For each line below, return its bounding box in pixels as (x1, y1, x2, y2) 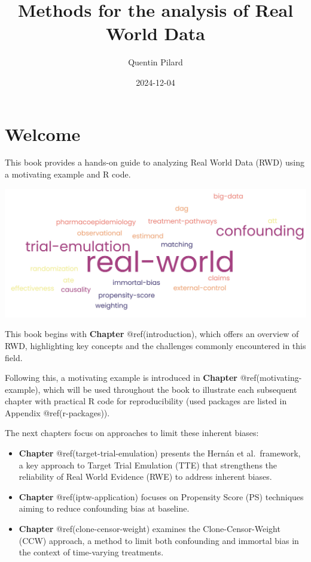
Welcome (5, 121, 81, 146)
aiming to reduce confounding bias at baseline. (19, 502, 190, 515)
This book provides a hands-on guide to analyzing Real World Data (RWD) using (5, 156, 304, 169)
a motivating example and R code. (5, 168, 131, 181)
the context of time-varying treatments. (19, 546, 164, 558)
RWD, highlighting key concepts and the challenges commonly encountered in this (5, 339, 306, 351)
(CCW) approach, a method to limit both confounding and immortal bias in (19, 534, 299, 546)
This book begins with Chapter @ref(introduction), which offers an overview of (5, 327, 299, 340)
